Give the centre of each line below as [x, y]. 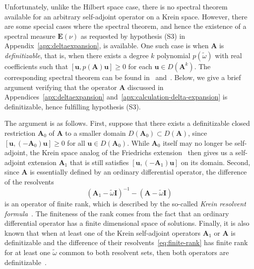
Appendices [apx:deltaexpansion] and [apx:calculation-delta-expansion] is [116, 97]
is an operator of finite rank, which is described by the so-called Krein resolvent [125, 203]
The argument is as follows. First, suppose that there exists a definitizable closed [127, 123]
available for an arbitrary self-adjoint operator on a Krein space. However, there [126, 16]
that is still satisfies [99, 162]
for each [140, 66]
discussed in [146, 87]
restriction [20, 133]
